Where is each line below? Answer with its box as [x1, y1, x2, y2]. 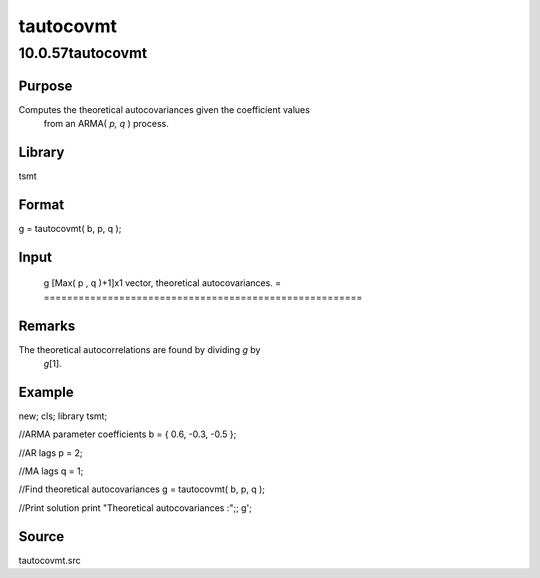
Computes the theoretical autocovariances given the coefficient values [18, 103, 310, 115]
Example [18, 383, 74, 400]
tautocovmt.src [18, 554, 81, 566]
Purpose [18, 77, 73, 94]
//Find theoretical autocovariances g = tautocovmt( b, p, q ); [18, 483, 265, 495]
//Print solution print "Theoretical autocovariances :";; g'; [18, 501, 252, 514]
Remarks [18, 317, 76, 334]
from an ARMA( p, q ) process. [43, 118, 169, 130]
